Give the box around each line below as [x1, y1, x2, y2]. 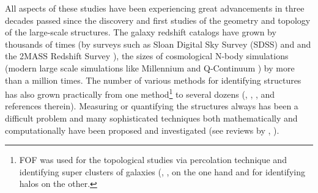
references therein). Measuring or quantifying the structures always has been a [5, 100, 298, 112]
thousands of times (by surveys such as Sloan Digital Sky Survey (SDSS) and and [5, 37, 311, 50]
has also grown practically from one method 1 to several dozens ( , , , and [5, 86, 275, 100]
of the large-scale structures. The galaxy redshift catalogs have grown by [5, 26, 276, 38]
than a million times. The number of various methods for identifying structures [5, 73, 301, 86]
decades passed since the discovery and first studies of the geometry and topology [5, 13, 311, 26]
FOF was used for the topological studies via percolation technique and [19, 153, 287, 166]
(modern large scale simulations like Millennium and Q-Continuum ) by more [5, 61, 295, 74]
